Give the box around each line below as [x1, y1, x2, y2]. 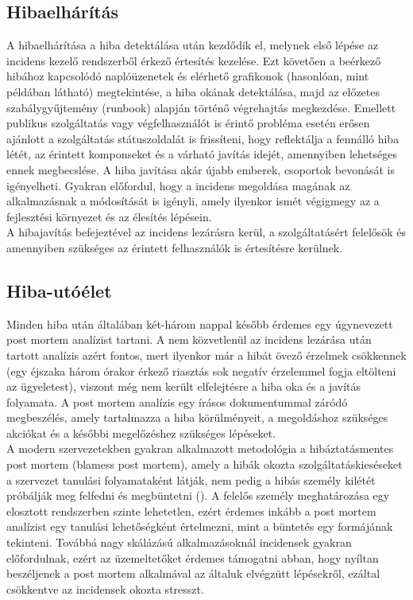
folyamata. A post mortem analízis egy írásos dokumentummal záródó [6, 393, 348, 410]
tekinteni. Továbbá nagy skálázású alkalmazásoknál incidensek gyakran [6, 534, 352, 551]
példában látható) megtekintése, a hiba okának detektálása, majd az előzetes [6, 83, 380, 99]
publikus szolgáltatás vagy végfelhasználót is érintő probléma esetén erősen [6, 115, 370, 131]
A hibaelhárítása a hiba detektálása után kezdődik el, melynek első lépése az [6, 37, 379, 53]
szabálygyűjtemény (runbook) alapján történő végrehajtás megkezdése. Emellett [6, 99, 396, 115]
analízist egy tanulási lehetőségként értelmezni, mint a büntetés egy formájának [6, 518, 393, 535]
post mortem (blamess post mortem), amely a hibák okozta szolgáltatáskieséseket [6, 456, 403, 473]
